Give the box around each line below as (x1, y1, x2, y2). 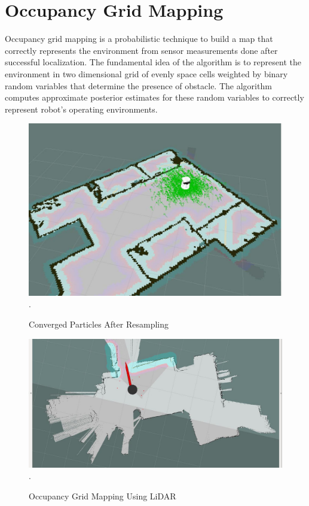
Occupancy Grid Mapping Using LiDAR (29, 490, 176, 502)
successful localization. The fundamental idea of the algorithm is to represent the (5, 56, 301, 68)
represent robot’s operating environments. (5, 102, 158, 115)
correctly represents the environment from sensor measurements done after (5, 44, 278, 56)
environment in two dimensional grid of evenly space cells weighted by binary (5, 67, 288, 80)
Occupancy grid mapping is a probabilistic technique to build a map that (5, 32, 273, 45)
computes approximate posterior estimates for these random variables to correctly (5, 91, 304, 104)
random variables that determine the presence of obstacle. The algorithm (5, 79, 272, 92)
